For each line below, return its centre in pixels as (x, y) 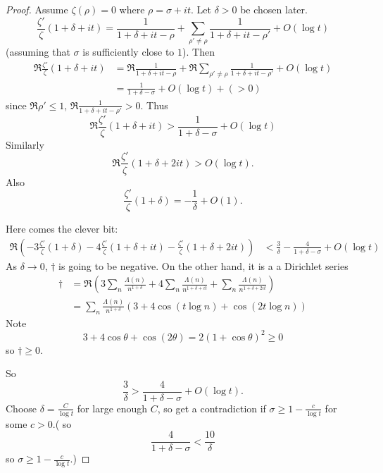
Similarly (25, 144)
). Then (199, 52)
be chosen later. (274, 9)
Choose (21, 408)
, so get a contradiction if (212, 408)
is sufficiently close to (128, 52)
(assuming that (38, 52)
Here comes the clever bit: (62, 229)
